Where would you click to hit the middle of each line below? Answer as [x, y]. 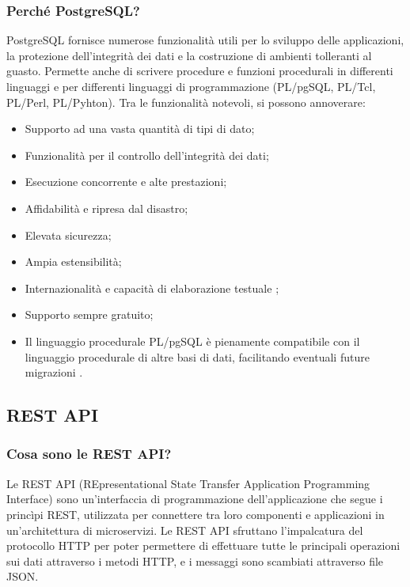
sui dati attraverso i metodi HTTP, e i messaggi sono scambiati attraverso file [195, 560]
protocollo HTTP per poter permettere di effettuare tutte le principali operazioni [203, 545]
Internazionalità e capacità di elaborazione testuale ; [152, 288]
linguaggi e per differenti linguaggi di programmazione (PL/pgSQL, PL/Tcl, [191, 86]
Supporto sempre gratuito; [89, 314]
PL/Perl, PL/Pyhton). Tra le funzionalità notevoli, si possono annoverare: [186, 102]
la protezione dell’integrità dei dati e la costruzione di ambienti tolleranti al [189, 55]
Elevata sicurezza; [68, 235]
